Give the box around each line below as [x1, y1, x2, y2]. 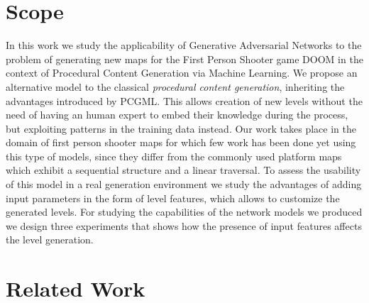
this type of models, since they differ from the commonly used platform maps [6, 148, 342, 163]
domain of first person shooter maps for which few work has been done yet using [6, 135, 356, 150]
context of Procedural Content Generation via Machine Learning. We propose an [6, 65, 358, 80]
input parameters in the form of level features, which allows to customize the [6, 190, 340, 205]
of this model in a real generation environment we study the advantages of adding [6, 177, 362, 192]
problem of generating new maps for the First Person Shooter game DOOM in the [6, 51, 363, 66]
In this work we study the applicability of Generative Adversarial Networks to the [6, 38, 362, 53]
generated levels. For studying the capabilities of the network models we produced [6, 204, 363, 219]
